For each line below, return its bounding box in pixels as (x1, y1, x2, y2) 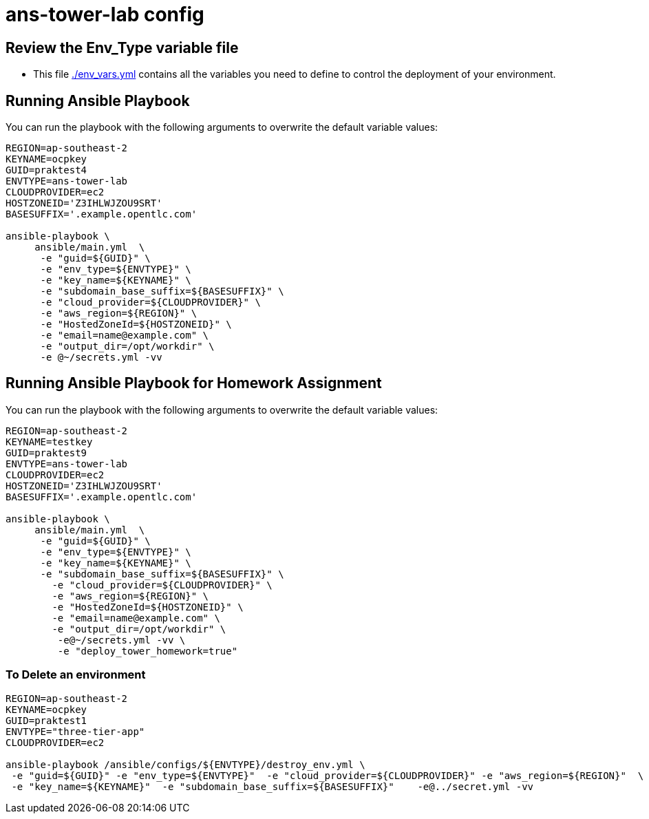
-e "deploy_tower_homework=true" (57, 645, 238, 657)
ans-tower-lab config (6, 3, 204, 26)
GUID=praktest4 (6, 164, 87, 176)
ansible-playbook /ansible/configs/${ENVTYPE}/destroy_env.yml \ (6, 758, 365, 770)
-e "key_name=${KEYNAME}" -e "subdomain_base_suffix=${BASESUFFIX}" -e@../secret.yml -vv (11, 780, 534, 792)
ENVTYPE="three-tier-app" (6, 725, 145, 737)
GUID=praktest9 (6, 447, 87, 458)
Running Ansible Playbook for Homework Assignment (6, 374, 382, 392)
